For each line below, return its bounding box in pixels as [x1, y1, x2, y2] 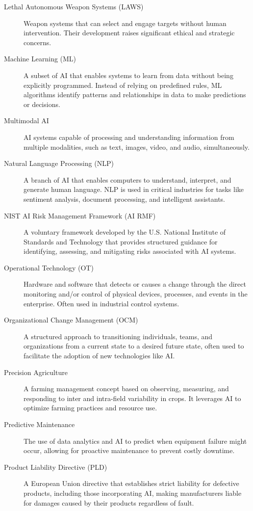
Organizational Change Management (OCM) [4, 315, 138, 325]
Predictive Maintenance [4, 419, 75, 429]
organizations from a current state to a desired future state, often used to [24, 341, 244, 351]
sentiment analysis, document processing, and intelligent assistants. [24, 193, 225, 204]
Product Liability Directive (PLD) [4, 461, 107, 472]
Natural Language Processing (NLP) [4, 158, 114, 168]
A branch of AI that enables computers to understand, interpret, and [24, 174, 231, 185]
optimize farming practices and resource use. [24, 403, 157, 413]
